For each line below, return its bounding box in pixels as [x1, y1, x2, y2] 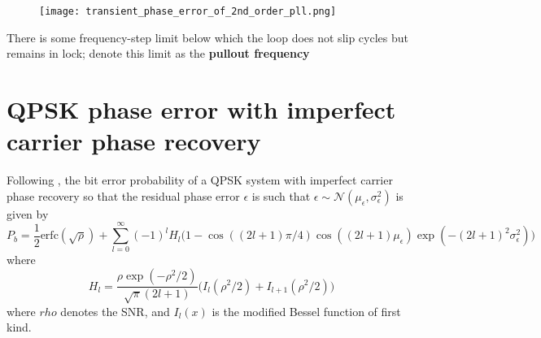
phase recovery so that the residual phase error [7, 187, 240, 204]
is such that [251, 187, 311, 204]
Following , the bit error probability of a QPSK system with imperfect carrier [7, 171, 393, 188]
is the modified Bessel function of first [212, 302, 401, 319]
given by [7, 205, 49, 222]
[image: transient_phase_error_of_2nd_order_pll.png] [39, 6, 337, 17]
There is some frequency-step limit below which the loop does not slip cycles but [7, 28, 408, 45]
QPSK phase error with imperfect [7, 93, 396, 126]
